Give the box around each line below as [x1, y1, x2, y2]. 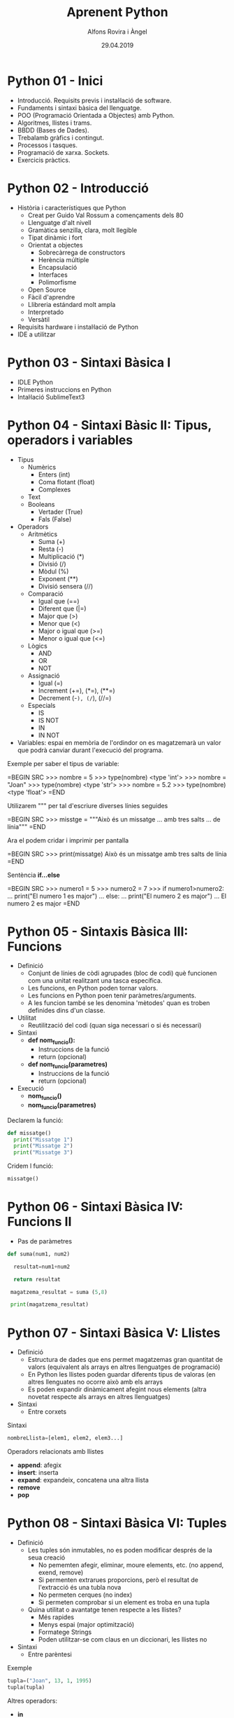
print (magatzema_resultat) [10, 1301, 89, 1308]
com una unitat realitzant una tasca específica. [27, 976, 163, 985]
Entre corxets [27, 1407, 67, 1416]
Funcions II [7, 1214, 72, 1230]
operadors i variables [7, 432, 133, 448]
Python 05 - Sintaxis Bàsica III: [7, 923, 189, 939]
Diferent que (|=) [38, 604, 87, 613]
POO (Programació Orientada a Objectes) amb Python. [17, 111, 175, 119]
